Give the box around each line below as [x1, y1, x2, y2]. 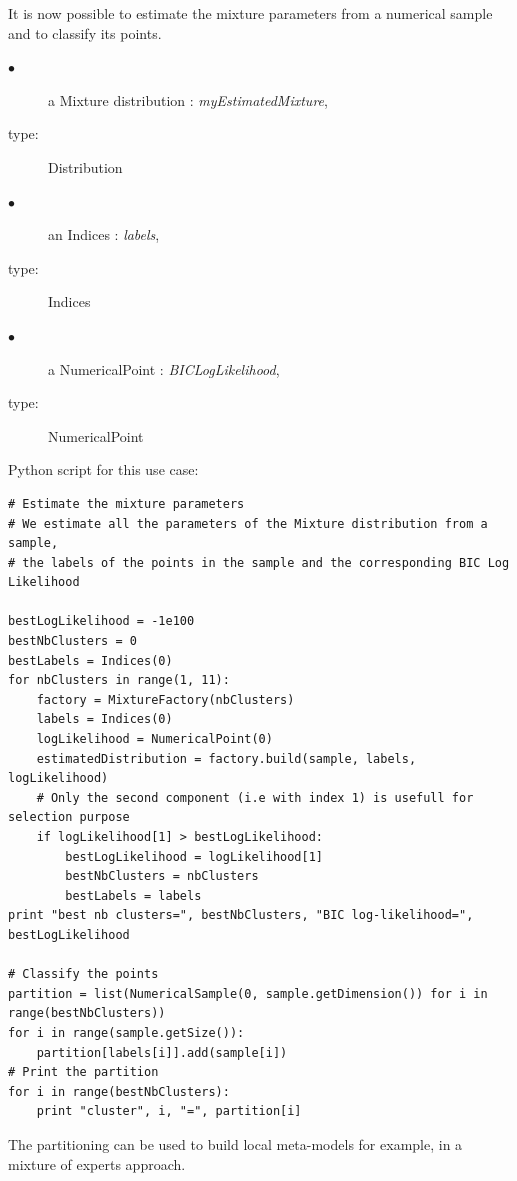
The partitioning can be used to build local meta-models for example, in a [8, 1133, 463, 1154]
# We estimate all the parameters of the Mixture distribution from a [8, 516, 488, 531]
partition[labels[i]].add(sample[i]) [36, 1045, 288, 1060]
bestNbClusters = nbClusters [65, 869, 259, 884]
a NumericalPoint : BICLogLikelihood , [48, 358, 280, 379]
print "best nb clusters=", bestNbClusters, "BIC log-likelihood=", [8, 908, 474, 923]
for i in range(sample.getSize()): [8, 1025, 245, 1040]
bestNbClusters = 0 [8, 634, 137, 649]
